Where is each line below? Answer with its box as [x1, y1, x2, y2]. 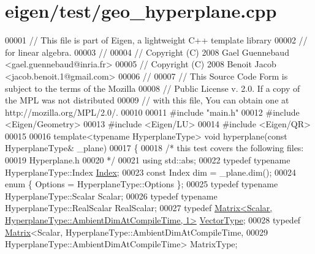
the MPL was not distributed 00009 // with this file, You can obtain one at [5, 94, 289, 106]
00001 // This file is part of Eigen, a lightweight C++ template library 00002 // [5, 34, 308, 47]
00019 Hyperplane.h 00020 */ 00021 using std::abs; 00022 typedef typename [5, 154, 290, 166]
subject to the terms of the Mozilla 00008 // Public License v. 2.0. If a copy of [5, 81, 300, 94]
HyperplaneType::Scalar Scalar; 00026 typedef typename [5, 189, 218, 202]
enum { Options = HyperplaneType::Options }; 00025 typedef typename [5, 177, 278, 190]
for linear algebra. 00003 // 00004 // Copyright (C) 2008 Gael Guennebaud [5, 45, 289, 58]
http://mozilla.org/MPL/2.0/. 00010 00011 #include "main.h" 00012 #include [5, 105, 300, 118]
